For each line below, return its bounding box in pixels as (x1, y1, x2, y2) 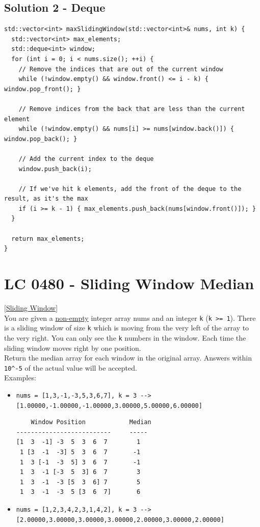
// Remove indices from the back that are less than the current (18, 105, 245, 113)
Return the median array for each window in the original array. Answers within (4, 352, 252, 363)
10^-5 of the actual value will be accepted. (4, 362, 137, 373)
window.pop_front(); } (4, 85, 81, 93)
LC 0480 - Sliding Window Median (4, 273, 254, 294)
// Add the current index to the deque (18, 155, 154, 162)
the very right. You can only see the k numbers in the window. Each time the (4, 332, 246, 343)
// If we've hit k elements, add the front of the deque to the (18, 185, 242, 192)
